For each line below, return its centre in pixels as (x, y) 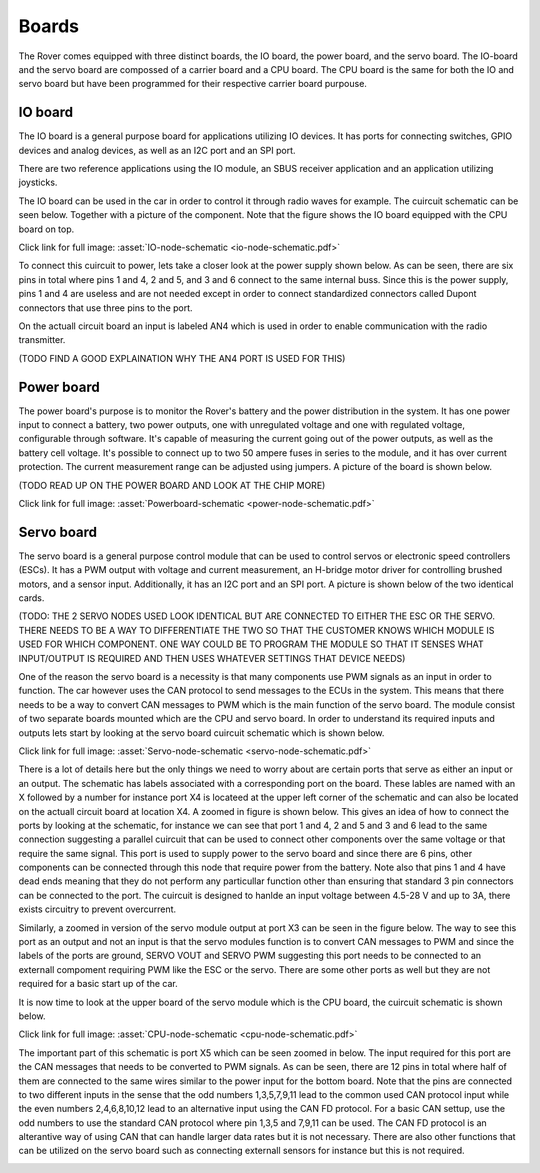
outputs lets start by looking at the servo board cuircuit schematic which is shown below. (201, 732)
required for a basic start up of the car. (98, 984)
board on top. (46, 229)
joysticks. (38, 182)
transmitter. (42, 340)
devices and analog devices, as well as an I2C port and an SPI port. (157, 150)
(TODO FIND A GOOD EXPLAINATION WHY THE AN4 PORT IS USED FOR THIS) (182, 358)
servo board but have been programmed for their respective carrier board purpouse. (192, 84)
